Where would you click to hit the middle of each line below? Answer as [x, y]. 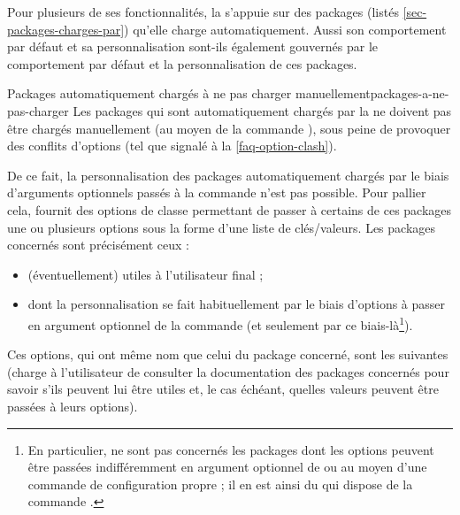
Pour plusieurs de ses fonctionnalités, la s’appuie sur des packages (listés [203, 12]
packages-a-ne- [410, 93]
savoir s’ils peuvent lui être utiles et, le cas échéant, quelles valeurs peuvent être [223, 389]
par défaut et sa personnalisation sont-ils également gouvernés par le [193, 46]
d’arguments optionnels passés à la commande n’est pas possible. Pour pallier [217, 192]
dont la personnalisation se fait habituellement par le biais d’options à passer [237, 304]
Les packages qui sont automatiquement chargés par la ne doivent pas [262, 110]
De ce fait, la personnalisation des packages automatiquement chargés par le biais [228, 175]
